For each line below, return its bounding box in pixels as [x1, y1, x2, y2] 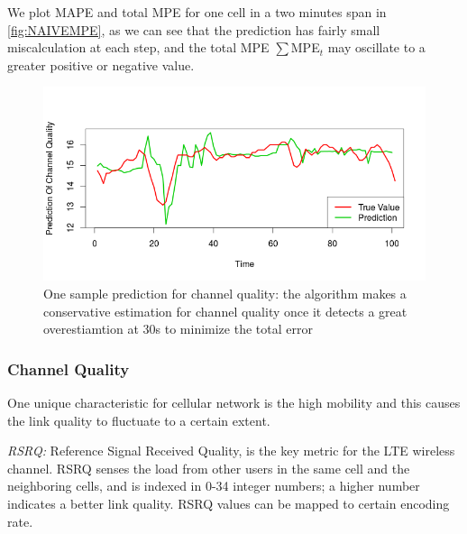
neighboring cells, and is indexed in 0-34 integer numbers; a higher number [7, 476, 420, 495]
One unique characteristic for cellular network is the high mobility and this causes [7, 392, 461, 411]
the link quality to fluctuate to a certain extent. [7, 410, 270, 429]
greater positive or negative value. [7, 55, 195, 74]
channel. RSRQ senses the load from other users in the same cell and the [7, 458, 410, 477]
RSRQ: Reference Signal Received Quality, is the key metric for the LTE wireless [7, 441, 455, 460]
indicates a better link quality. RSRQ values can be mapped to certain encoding [7, 493, 450, 512]
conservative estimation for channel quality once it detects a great [43, 301, 407, 320]
